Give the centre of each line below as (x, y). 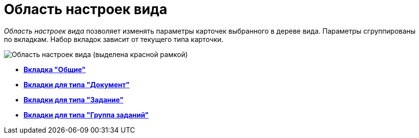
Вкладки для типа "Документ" (77, 84)
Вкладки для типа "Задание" (74, 99)
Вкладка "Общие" (55, 69)
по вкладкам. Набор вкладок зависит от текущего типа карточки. (114, 39)
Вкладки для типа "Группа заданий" (86, 115)
